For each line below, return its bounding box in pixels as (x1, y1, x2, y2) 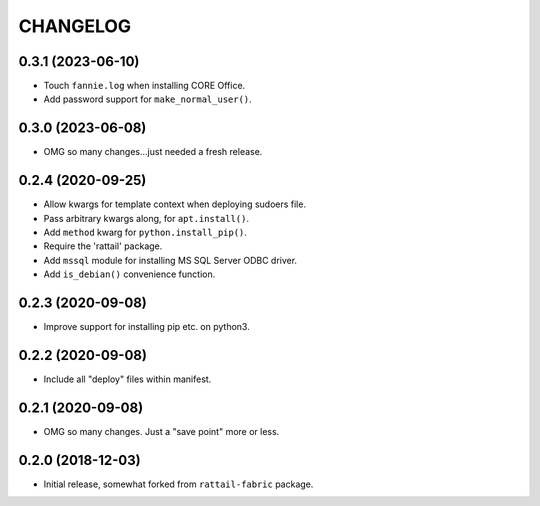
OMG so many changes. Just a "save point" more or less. (43, 425, 280, 437)
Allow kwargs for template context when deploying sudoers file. (43, 198, 307, 210)
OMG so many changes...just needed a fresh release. (43, 146, 263, 158)
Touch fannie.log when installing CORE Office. (43, 80, 246, 92)
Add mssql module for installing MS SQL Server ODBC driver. (43, 254, 298, 266)
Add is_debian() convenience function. (43, 268, 216, 280)
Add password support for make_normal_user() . (43, 93, 252, 105)
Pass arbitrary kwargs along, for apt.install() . (43, 212, 250, 224)
